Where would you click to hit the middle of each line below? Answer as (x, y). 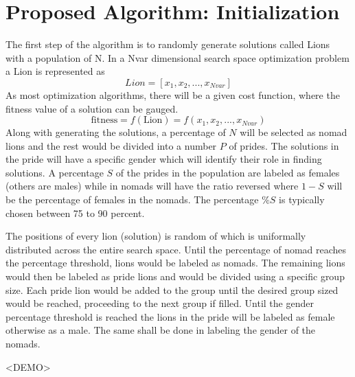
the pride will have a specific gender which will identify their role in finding (164, 159)
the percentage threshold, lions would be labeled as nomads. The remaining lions (175, 263)
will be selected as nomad (294, 132)
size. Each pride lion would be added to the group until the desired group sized (172, 289)
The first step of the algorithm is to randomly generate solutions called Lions (168, 44)
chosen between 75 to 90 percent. (75, 213)
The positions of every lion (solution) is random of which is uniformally (156, 236)
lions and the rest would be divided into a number (111, 145)
